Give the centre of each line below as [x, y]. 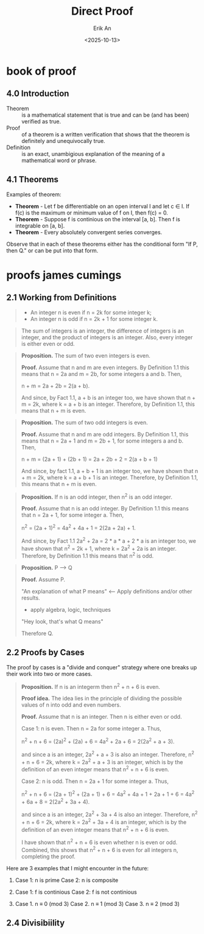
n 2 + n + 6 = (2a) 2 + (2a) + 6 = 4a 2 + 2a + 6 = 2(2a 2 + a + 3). [98, 741]
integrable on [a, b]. [40, 226]
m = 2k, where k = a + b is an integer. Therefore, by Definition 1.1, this [108, 404]
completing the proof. [48, 856]
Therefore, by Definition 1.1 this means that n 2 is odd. [87, 555]
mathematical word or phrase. [59, 160]
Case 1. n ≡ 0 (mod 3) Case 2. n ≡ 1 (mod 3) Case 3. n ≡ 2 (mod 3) [97, 903]
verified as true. [41, 121]
